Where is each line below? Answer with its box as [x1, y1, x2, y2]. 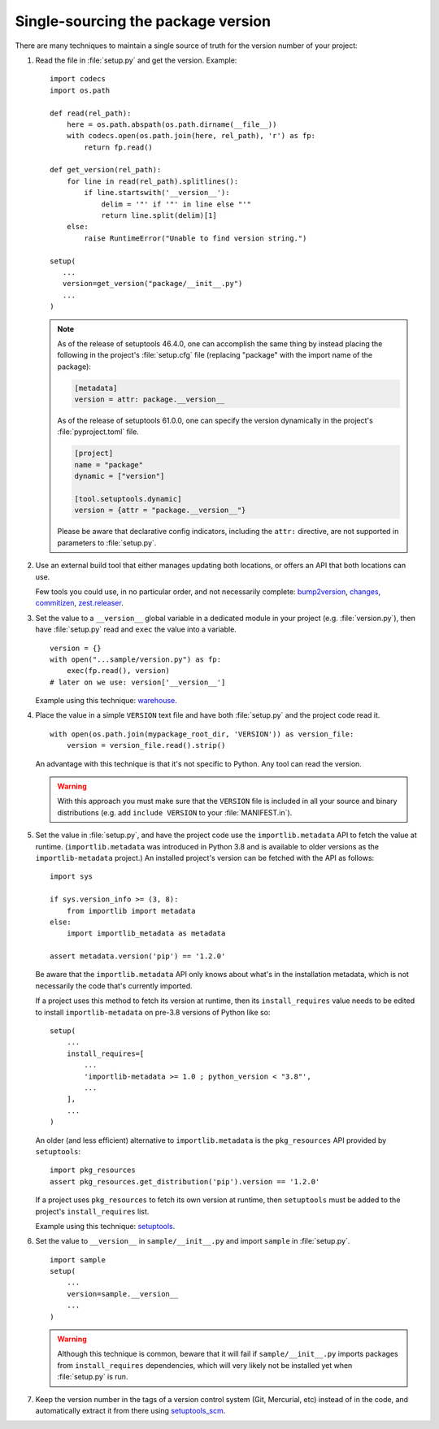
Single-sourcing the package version [15, 12, 272, 30]
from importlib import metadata [66, 906, 196, 915]
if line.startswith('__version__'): [84, 188, 231, 198]
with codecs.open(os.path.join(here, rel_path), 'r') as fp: [66, 131, 316, 141]
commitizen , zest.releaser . [35, 598, 124, 608]
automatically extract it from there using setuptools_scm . [35, 1405, 226, 1415]
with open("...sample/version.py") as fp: [50, 654, 222, 664]
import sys [50, 872, 93, 881]
